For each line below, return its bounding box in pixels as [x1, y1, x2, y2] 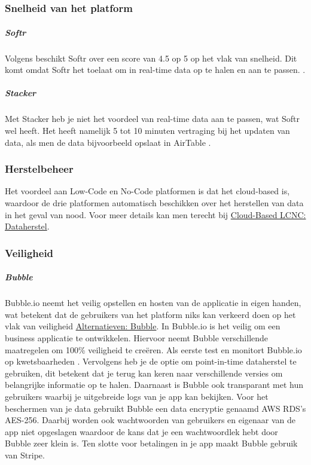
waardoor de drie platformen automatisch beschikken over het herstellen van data [5, 197, 304, 209]
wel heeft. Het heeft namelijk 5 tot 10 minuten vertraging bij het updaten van [5, 124, 290, 137]
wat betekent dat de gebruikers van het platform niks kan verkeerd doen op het [5, 308, 296, 320]
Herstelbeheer [5, 161, 74, 176]
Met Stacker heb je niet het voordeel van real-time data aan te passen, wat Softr [5, 112, 300, 125]
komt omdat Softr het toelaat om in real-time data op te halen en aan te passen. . [5, 63, 306, 76]
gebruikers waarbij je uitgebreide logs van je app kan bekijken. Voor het [5, 390, 269, 402]
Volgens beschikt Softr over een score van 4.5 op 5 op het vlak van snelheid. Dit [5, 51, 297, 64]
